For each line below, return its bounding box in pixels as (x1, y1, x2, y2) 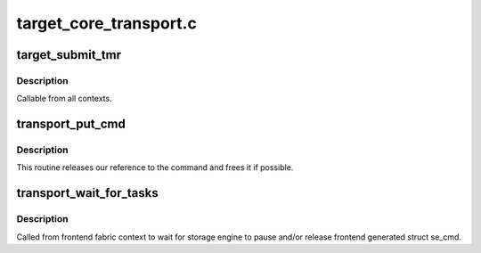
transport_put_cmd (16, 117, 126, 132)
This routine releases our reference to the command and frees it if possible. (16, 162, 294, 173)
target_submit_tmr (16, 47, 122, 62)
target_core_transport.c (16, 13, 198, 33)
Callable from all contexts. (16, 94, 112, 104)
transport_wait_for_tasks (16, 185, 159, 200)
